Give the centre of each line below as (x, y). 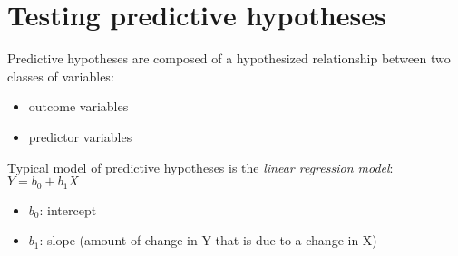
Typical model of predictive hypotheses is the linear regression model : (200, 167)
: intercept (68, 209)
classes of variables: (61, 76)
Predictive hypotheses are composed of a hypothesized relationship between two (229, 58)
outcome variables (78, 106)
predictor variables (80, 136)
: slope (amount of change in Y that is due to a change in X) (208, 240)
